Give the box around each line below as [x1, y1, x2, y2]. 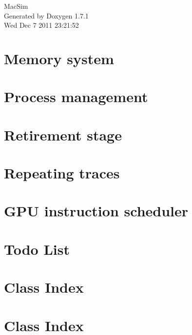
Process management [4, 87, 148, 106]
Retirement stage [4, 124, 122, 144]
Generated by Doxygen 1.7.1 [4, 10, 89, 20]
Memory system [4, 48, 114, 68]
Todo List [4, 239, 70, 259]
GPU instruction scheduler [4, 201, 189, 221]
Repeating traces [4, 163, 120, 183]
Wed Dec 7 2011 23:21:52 [4, 20, 79, 30]
